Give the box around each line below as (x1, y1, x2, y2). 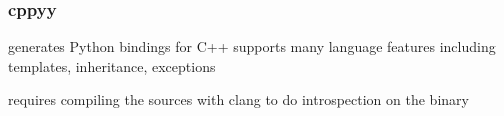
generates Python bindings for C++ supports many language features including (8, 36, 496, 57)
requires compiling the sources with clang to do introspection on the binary (8, 89, 469, 110)
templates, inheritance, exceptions (8, 55, 216, 76)
